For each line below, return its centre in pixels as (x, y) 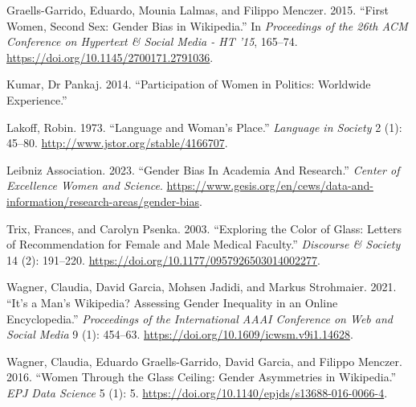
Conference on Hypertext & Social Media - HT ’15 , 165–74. (152, 41)
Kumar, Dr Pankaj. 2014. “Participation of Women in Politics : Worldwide (189, 84)
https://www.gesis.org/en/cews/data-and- (270, 185)
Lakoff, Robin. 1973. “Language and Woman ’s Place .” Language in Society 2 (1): (204, 127)
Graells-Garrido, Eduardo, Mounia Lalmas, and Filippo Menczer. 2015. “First (198, 10)
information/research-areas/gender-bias (103, 201)
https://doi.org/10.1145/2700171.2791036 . (110, 57)
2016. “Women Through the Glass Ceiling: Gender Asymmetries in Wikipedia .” (202, 377)
